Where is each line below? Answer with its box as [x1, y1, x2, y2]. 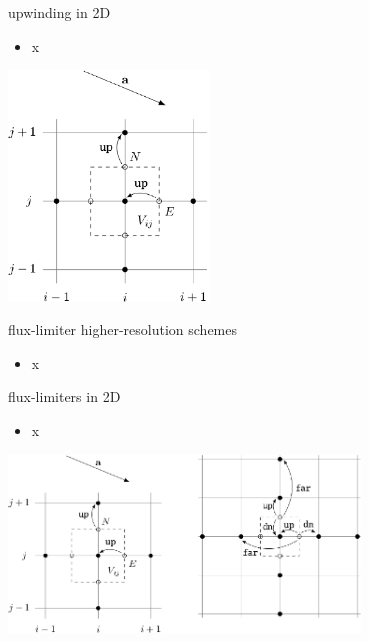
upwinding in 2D [8, 2, 111, 22]
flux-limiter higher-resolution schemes [8, 319, 238, 340]
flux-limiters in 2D [8, 386, 121, 407]
